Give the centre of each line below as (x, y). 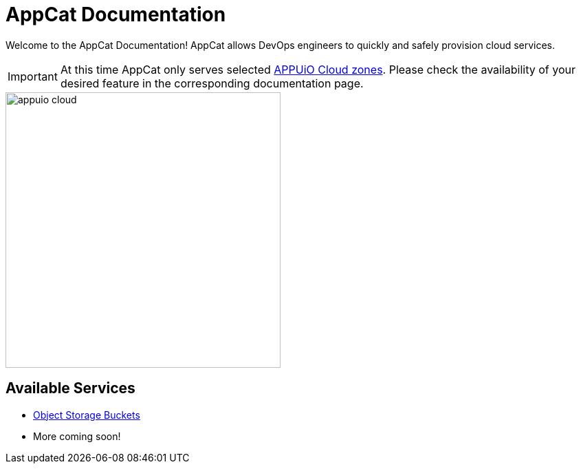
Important (33, 76)
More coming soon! (77, 436)
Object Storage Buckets (87, 415)
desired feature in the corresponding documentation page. (212, 83)
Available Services (70, 388)
